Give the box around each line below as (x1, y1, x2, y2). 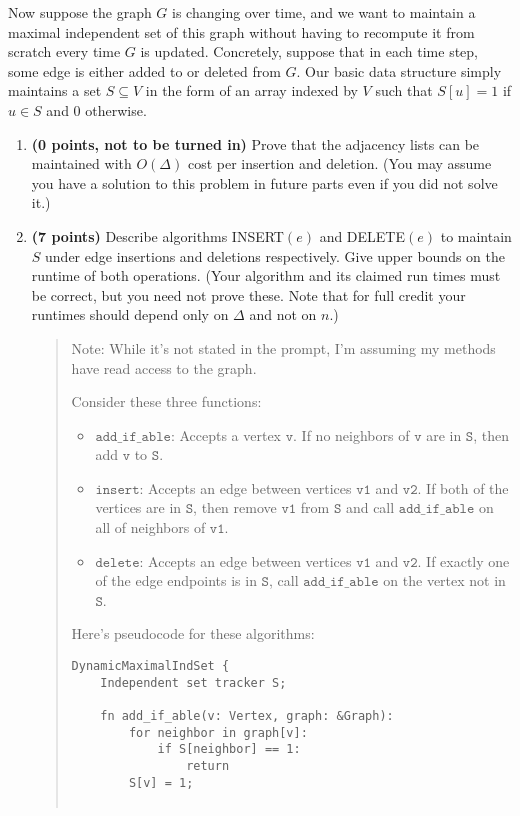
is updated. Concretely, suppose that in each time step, (140, 41, 478, 62)
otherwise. (85, 99, 147, 120)
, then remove (193, 497, 277, 518)
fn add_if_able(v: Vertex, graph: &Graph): (100, 709, 394, 723)
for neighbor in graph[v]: (128, 725, 308, 740)
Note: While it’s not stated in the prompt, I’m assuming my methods (71, 337, 496, 358)
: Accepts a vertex (170, 424, 282, 445)
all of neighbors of (95, 517, 206, 538)
